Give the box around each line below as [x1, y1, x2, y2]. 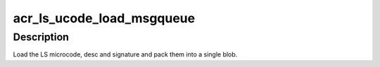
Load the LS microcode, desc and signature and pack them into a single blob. [13, 50, 238, 59]
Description [13, 31, 70, 43]
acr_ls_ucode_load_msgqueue [13, 10, 196, 26]
